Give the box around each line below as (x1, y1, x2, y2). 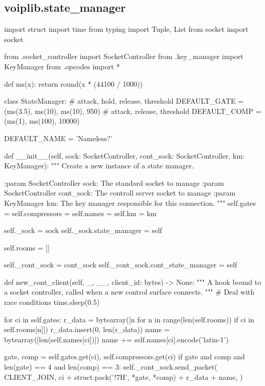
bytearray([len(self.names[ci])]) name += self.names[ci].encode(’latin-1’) (4, 334, 229, 344)
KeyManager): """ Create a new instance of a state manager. (4, 160, 194, 171)
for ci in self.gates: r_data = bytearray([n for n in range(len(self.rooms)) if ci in (4, 314, 254, 324)
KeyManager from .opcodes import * (4, 61, 120, 71)
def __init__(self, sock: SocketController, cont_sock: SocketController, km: (4, 150, 244, 161)
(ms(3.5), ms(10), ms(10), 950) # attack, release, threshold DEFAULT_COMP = (4, 105, 261, 116)
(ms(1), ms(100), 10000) (4, 115, 80, 126)
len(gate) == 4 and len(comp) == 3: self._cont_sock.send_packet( (4, 361, 217, 372)
